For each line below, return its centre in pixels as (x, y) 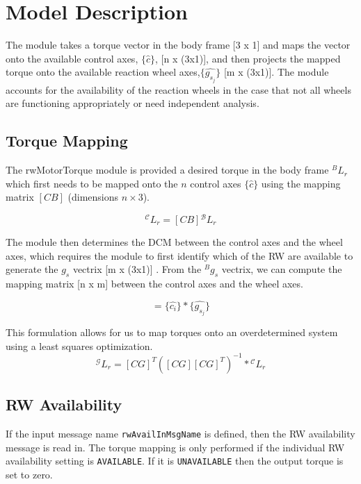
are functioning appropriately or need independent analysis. (133, 103)
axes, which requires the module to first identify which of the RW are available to (179, 255)
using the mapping (301, 183)
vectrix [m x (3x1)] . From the (137, 269)
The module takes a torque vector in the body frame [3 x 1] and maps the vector (178, 45)
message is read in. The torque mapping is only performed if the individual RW (175, 447)
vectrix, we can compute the (282, 269)
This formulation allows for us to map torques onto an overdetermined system (172, 332)
